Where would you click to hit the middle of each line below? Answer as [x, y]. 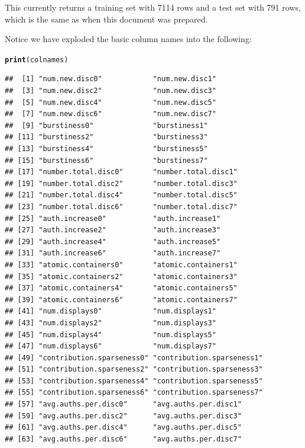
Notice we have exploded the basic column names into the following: [128, 39]
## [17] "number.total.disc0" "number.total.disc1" [121, 172]
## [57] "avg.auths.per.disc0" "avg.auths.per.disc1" [123, 404]
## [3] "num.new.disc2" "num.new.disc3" [111, 91]
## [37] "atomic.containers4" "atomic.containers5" [121, 288]
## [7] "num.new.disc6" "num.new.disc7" [111, 114]
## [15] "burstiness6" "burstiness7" [106, 160]
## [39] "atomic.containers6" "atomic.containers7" [121, 300]
